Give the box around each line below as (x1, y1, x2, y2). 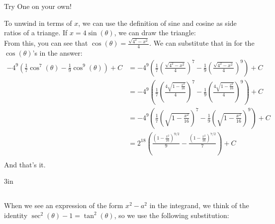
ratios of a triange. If (4, 27, 68, 38)
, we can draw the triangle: (114, 27, 196, 38)
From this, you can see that (4, 38, 88, 48)
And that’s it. (4, 159, 46, 169)
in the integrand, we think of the (149, 200, 249, 211)
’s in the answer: (32, 47, 83, 58)
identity (4, 210, 28, 220)
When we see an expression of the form (4, 200, 123, 211)
